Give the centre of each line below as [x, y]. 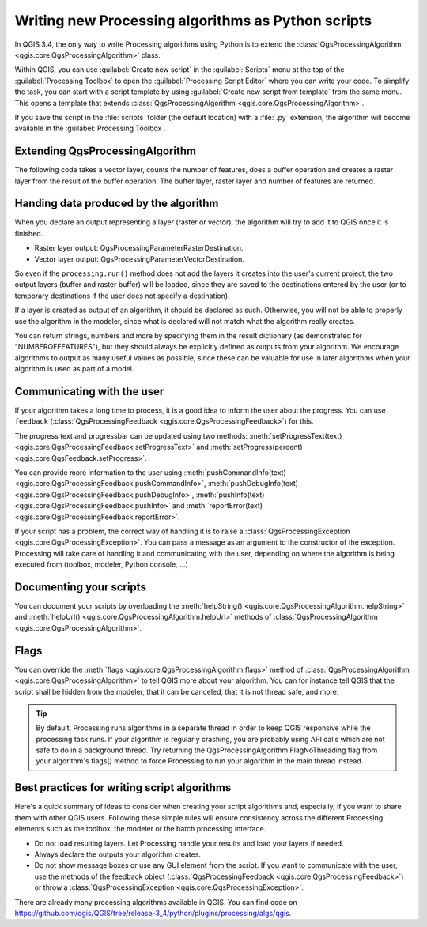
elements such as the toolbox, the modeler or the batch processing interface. [140, 829]
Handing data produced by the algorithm [117, 203]
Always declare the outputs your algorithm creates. [118, 854]
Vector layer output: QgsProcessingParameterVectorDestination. [140, 259]
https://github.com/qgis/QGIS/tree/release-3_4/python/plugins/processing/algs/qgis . [153, 913]
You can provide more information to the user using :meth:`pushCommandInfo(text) [150, 473]
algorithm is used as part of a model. [74, 369]
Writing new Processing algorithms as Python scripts [193, 21]
